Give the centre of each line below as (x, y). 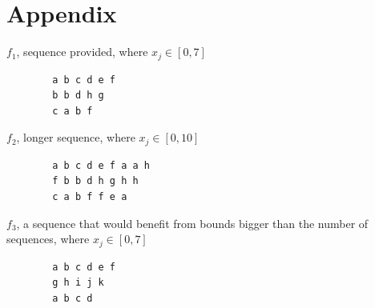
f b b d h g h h (95, 181)
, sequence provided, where (82, 52)
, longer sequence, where (76, 137)
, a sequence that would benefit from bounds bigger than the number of (192, 223)
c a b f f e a (90, 197)
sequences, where (48, 239)
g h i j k (78, 283)
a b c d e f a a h (101, 165)
